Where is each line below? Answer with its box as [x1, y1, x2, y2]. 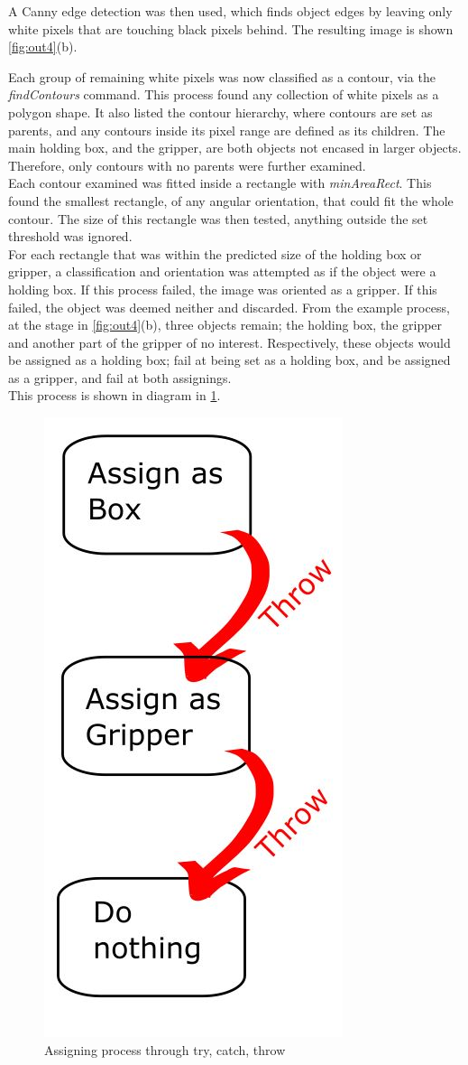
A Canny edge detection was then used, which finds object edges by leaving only [8, 2, 453, 20]
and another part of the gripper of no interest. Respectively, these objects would [8, 332, 451, 351]
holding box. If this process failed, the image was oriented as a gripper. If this [8, 279, 437, 298]
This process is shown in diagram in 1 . [8, 386, 221, 405]
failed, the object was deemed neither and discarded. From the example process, [8, 297, 450, 316]
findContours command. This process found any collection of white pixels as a [8, 85, 439, 104]
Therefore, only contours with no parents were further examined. [8, 155, 366, 174]
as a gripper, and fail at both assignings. [8, 368, 232, 387]
